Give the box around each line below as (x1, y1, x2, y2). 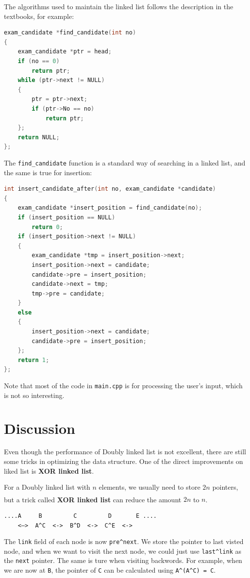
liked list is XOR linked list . (4, 465, 94, 476)
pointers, (212, 482, 238, 492)
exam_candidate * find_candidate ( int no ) (4, 29, 136, 36)
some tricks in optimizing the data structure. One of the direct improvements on (4, 456, 243, 466)
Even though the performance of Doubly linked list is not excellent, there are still (4, 446, 246, 457)
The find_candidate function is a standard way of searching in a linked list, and (4, 157, 246, 167)
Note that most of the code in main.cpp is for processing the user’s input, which (4, 380, 243, 391)
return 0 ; (32, 223, 63, 231)
